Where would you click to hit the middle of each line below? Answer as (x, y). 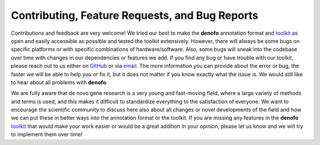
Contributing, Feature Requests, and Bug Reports (135, 15)
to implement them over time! (47, 134)
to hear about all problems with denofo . (59, 82)
